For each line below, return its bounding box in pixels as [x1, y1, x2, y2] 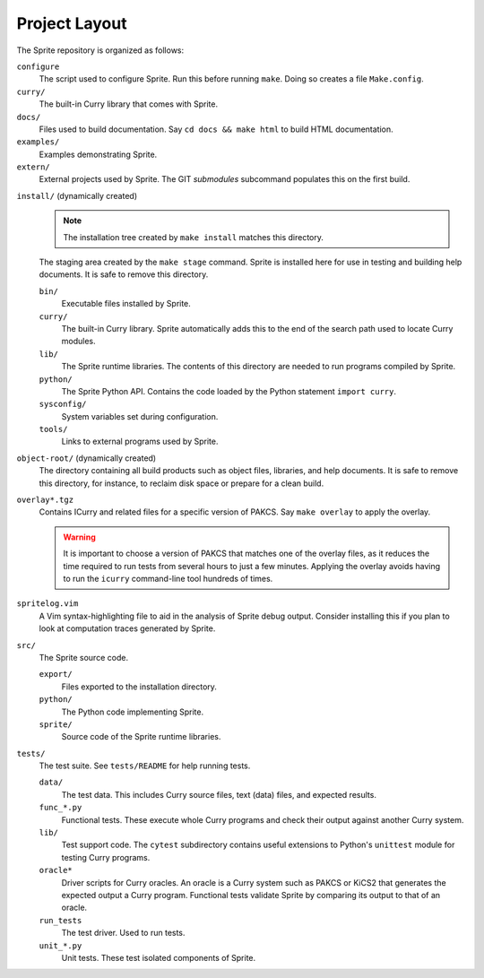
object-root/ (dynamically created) [16, 453, 157, 463]
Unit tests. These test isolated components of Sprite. [61, 952, 256, 963]
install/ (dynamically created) [16, 190, 138, 201]
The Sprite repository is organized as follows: [16, 45, 185, 56]
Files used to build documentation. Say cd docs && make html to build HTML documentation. [39, 124, 393, 134]
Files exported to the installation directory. [61, 681, 217, 692]
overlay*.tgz [16, 495, 74, 506]
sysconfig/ [39, 399, 87, 410]
